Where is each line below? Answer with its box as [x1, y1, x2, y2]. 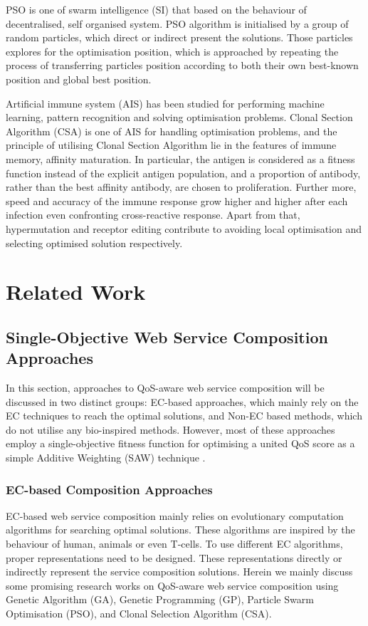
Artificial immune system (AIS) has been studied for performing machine [6, 95, 325, 110]
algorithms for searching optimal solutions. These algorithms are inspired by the [6, 522, 355, 537]
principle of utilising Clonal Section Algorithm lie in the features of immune [6, 137, 337, 152]
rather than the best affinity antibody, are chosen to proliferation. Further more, [6, 179, 357, 194]
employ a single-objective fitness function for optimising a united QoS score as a [6, 436, 355, 451]
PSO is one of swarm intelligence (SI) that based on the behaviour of [6, 2, 307, 16]
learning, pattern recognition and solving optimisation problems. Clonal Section [6, 110, 353, 125]
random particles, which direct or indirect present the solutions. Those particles [6, 30, 353, 45]
